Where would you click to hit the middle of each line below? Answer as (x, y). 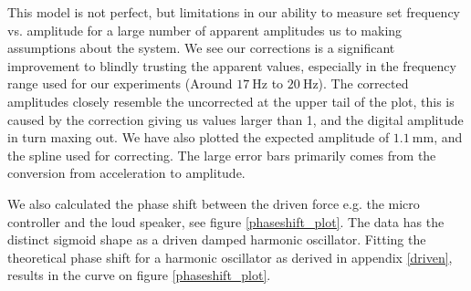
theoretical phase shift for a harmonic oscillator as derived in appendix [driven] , (230, 257)
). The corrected (363, 83)
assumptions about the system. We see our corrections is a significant (201, 48)
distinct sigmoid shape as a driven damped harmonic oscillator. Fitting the (217, 239)
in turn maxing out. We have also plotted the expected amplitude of (199, 137)
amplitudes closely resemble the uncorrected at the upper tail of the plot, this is (231, 101)
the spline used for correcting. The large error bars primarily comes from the (222, 155)
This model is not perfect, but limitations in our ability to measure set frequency (234, 12)
